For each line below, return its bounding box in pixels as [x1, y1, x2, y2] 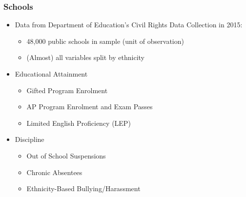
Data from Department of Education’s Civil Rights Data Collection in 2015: [15, 20, 243, 30]
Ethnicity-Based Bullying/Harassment [26, 183, 141, 194]
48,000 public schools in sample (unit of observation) [26, 36, 184, 46]
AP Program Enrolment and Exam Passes [26, 101, 153, 112]
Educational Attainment [15, 69, 88, 79]
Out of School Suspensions [26, 150, 106, 160]
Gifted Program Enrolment [26, 85, 108, 95]
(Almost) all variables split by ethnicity [26, 52, 144, 62]
